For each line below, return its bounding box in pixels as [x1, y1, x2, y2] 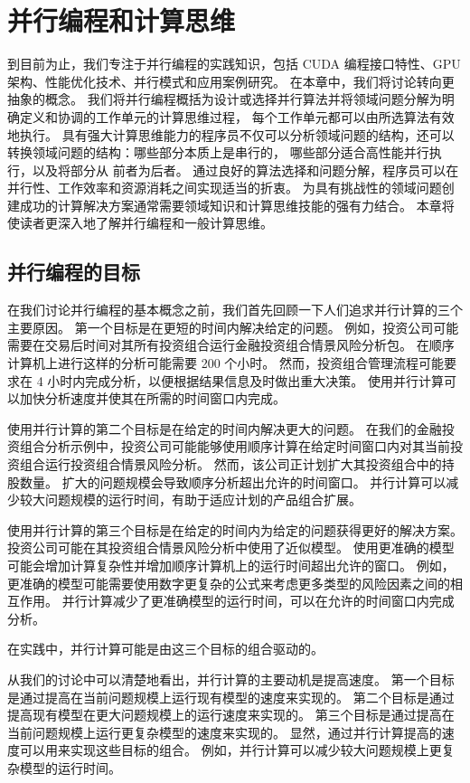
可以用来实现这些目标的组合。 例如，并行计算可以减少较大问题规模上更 [19, 741, 442, 759]
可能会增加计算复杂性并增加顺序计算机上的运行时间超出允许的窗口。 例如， [7, 555, 455, 574]
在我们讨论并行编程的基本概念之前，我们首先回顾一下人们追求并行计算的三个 [7, 300, 463, 319]
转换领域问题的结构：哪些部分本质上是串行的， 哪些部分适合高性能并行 [7, 143, 429, 162]
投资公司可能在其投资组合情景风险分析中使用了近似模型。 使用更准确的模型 [7, 538, 455, 557]
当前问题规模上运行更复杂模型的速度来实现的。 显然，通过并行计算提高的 [7, 722, 442, 741]
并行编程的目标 [7, 258, 140, 286]
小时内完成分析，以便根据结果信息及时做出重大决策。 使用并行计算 [47, 371, 444, 390]
